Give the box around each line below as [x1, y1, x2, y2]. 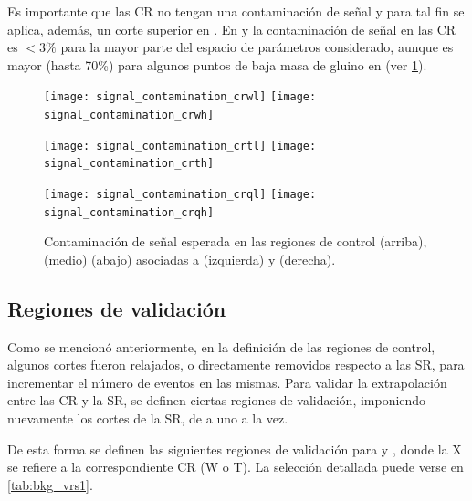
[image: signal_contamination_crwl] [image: [44, 90, 317, 104]
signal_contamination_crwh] [44, 109, 215, 122]
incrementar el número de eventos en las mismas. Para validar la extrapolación [7, 372, 447, 391]
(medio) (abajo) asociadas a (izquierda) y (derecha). [44, 249, 336, 268]
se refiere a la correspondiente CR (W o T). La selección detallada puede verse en [7, 457, 464, 476]
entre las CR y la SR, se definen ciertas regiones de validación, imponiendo [7, 391, 426, 410]
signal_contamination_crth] [44, 157, 215, 171]
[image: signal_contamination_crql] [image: [44, 188, 317, 201]
